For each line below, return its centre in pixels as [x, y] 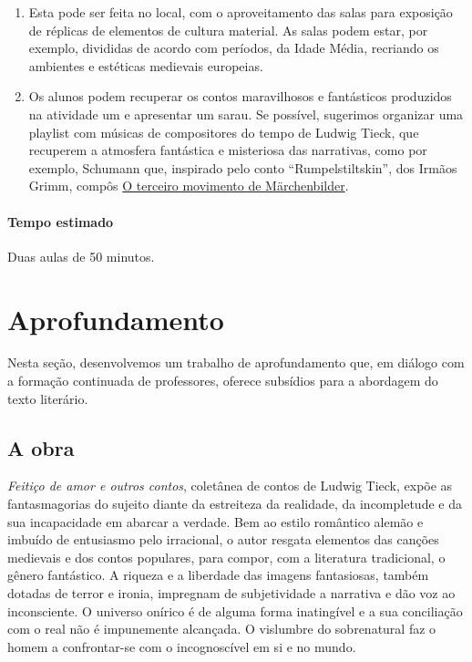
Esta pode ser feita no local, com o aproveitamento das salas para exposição [241, 12]
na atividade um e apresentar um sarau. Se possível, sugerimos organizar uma [246, 114]
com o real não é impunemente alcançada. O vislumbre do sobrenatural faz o [222, 629]
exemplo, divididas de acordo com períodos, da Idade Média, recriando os [234, 48]
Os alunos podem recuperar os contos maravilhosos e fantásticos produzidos [240, 96]
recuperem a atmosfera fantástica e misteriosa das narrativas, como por [228, 150]
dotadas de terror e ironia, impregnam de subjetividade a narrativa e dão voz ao [231, 593]
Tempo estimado [61, 221]
